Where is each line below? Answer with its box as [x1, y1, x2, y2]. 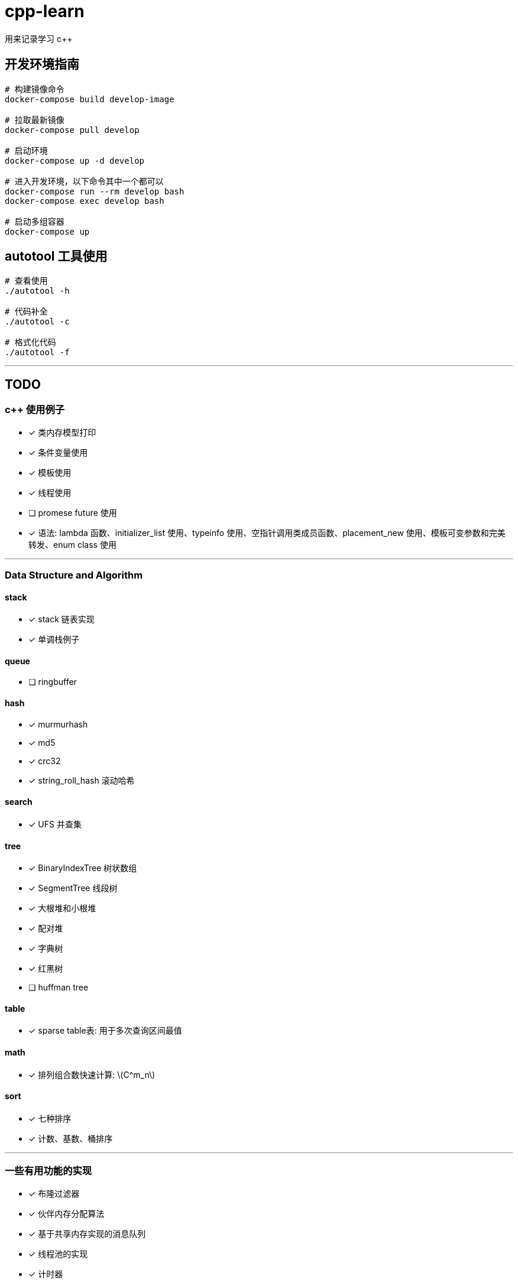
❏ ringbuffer [28, 677, 77, 687]
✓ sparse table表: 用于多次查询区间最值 [28, 1025, 182, 1036]
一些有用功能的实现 [5, 1165, 92, 1177]
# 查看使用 [5, 276, 48, 286]
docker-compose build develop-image [5, 94, 174, 104]
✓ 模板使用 [28, 467, 72, 478]
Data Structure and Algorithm [5, 569, 143, 582]
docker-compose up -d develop [5, 155, 145, 165]
